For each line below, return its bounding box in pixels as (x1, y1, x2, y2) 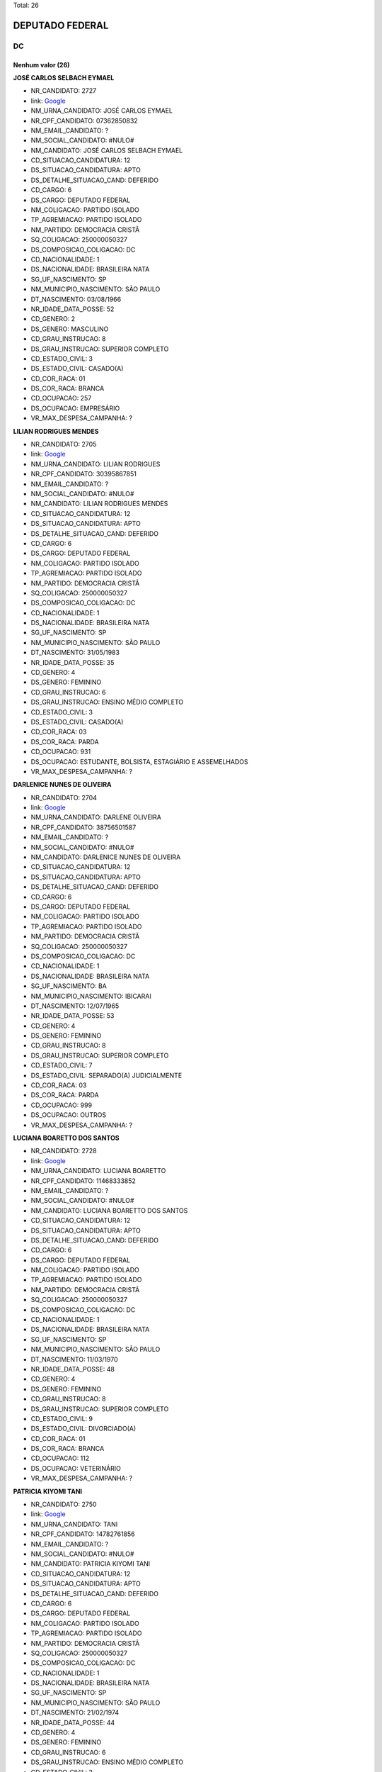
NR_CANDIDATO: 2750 (30, 1500, 97, 1509)
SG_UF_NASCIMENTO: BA (30, 982, 108, 990)
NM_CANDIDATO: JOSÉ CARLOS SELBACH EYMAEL (30, 146, 183, 155)
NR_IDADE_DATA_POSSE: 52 (30, 305, 115, 313)
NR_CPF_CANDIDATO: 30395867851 (30, 470, 137, 478)
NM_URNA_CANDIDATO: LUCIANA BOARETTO (30, 1167, 166, 1175)
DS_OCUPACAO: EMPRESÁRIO (30, 404, 120, 413)
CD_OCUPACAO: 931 (30, 748, 91, 756)
